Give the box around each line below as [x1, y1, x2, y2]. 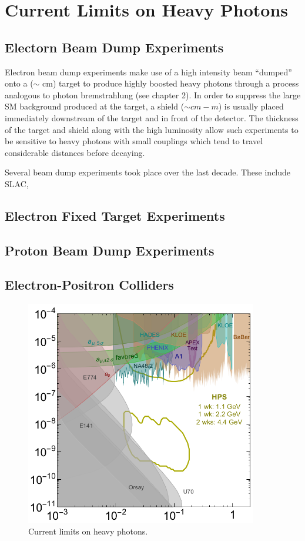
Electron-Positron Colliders [5, 276, 174, 294]
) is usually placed [218, 100, 284, 112]
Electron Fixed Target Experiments [5, 206, 225, 224]
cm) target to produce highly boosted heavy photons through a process [42, 77, 299, 89]
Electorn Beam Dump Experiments [5, 38, 224, 56]
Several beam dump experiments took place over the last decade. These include [5, 166, 291, 178]
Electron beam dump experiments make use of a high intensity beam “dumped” [5, 65, 292, 78]
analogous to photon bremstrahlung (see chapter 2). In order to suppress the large [5, 88, 301, 101]
